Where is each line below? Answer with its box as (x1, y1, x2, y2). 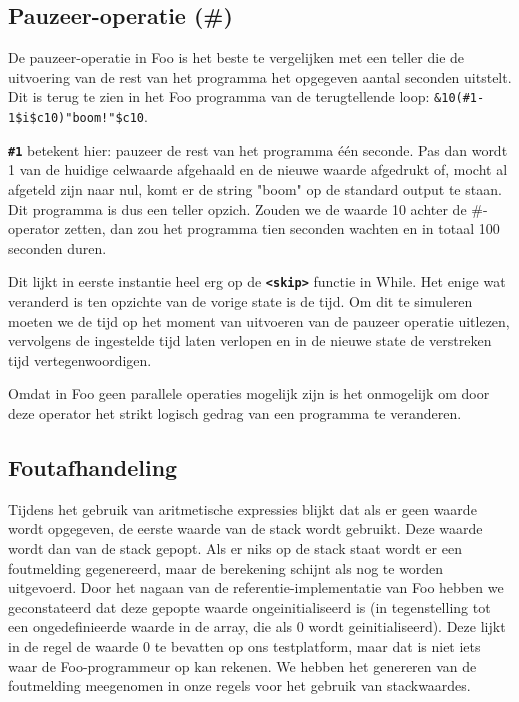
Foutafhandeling (8, 451, 178, 482)
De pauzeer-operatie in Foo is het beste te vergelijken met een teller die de (8, 47, 465, 68)
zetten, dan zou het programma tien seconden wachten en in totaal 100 (64, 218, 500, 239)
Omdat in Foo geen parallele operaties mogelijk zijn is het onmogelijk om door (8, 383, 490, 404)
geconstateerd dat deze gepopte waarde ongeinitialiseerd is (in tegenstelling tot (8, 596, 491, 617)
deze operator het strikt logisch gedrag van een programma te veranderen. (8, 402, 462, 423)
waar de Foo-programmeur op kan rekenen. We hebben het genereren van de (8, 655, 477, 676)
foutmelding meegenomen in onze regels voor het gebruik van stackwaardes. (8, 675, 471, 696)
